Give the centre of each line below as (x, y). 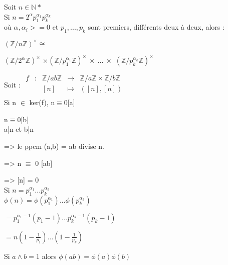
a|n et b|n (19, 129)
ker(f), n (42, 102)
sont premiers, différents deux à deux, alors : (156, 27)
